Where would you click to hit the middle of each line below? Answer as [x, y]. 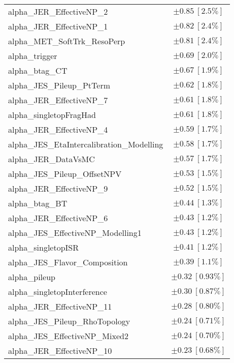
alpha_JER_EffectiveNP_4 [58, 129]
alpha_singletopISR [44, 247]
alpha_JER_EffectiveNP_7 [58, 100]
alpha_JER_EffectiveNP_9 [58, 188]
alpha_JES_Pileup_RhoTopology [69, 321]
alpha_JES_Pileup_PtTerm [59, 85]
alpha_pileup [32, 277]
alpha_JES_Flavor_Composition [68, 262]
